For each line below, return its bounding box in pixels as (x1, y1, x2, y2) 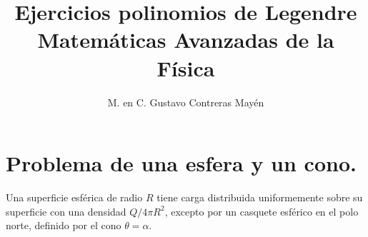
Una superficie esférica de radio (6, 190, 143, 205)
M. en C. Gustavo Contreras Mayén (107, 94, 264, 109)
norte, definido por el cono (6, 218, 121, 233)
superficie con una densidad (6, 203, 126, 218)
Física (156, 53, 215, 82)
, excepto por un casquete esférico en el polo (164, 203, 359, 218)
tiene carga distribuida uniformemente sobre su (156, 190, 363, 205)
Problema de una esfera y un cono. (6, 148, 357, 178)
